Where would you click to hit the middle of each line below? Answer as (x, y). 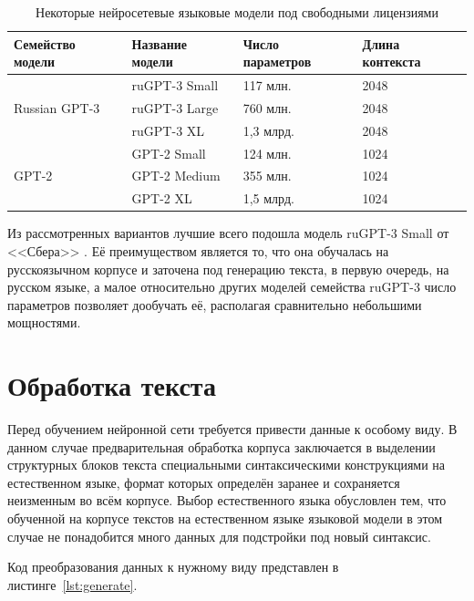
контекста (392, 62)
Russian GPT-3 (57, 107)
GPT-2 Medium (176, 176)
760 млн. (267, 107)
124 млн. (267, 153)
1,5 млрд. (268, 198)
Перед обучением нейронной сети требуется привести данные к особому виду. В (232, 429)
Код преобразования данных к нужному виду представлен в (173, 567)
